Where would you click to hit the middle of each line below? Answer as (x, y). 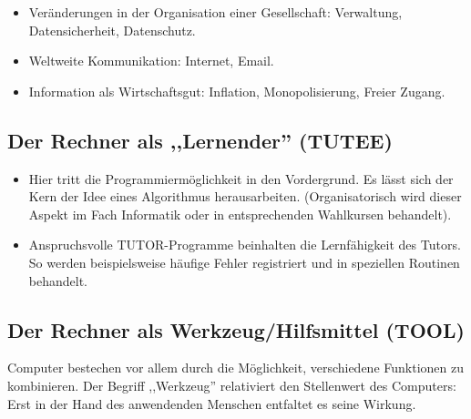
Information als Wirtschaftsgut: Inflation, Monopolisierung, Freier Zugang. (237, 91)
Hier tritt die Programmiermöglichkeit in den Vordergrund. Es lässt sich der (241, 178)
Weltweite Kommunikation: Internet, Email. (151, 61)
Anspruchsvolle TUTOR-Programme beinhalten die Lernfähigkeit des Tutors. (245, 245)
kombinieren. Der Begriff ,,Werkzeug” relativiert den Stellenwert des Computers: (232, 385)
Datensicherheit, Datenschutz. (112, 30)
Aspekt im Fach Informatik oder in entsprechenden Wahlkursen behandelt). (240, 214)
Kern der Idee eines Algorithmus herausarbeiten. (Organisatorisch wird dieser (245, 196)
